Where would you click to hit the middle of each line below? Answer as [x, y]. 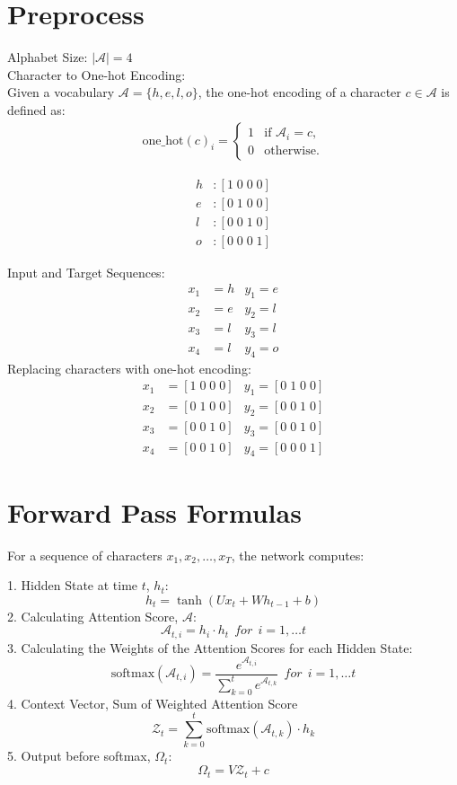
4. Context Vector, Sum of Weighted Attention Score [153, 703]
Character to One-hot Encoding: [97, 74]
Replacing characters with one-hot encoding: [129, 368]
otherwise [290, 150]
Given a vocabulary [61, 92]
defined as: [36, 109]
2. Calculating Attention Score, [93, 616]
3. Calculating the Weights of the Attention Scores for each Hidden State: [210, 647]
